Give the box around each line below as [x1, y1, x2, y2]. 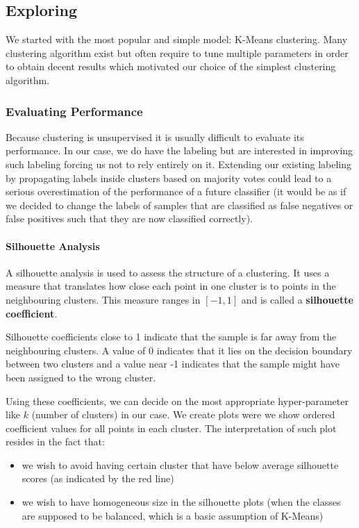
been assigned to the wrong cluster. [6, 370, 156, 384]
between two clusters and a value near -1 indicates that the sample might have [6, 356, 340, 371]
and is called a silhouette [241, 292, 353, 306]
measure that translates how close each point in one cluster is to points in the [6, 279, 336, 293]
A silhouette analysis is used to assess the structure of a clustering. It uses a [6, 265, 330, 279]
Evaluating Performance [6, 102, 143, 119]
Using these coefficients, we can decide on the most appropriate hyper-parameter [6, 393, 349, 408]
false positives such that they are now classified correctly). [6, 211, 253, 226]
